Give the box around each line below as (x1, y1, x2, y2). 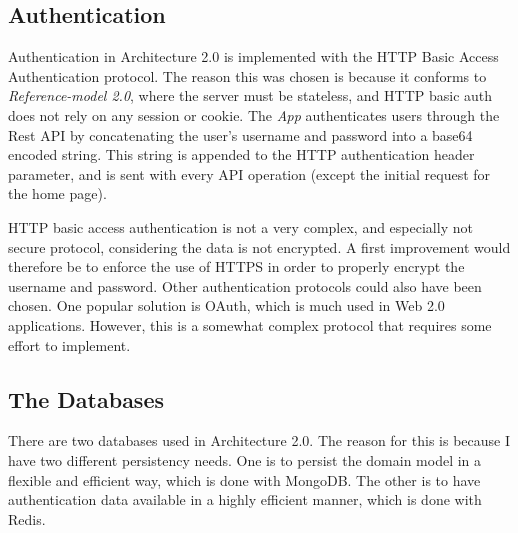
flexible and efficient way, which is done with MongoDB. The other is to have (8, 469, 481, 490)
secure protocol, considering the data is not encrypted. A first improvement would (8, 236, 511, 257)
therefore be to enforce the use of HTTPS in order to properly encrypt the (8, 256, 465, 277)
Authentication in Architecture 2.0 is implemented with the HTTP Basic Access (8, 46, 499, 67)
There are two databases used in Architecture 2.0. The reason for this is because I (8, 430, 510, 451)
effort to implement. (8, 334, 131, 355)
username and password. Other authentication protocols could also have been (8, 275, 482, 296)
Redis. (8, 508, 46, 529)
